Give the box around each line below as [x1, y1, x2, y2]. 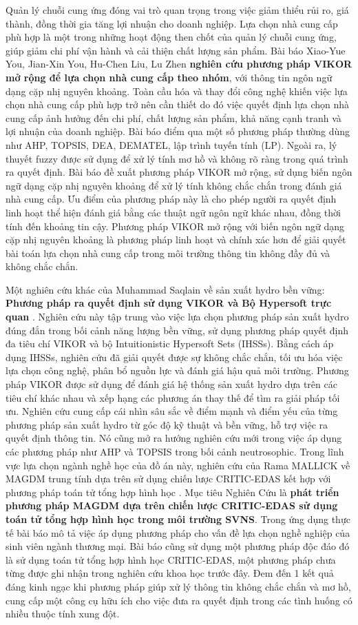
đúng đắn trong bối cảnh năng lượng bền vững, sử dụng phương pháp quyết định [6, 322, 349, 337]
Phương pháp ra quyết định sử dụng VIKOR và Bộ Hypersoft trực [6, 296, 332, 310]
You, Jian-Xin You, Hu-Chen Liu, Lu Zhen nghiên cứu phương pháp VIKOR [6, 57, 352, 71]
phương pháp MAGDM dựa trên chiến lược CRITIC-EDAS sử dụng [6, 498, 338, 513]
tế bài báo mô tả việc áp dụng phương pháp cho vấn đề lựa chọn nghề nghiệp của [6, 525, 350, 540]
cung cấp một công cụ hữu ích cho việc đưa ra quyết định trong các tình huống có [6, 593, 352, 607]
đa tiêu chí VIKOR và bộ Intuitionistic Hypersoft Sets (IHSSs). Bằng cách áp [6, 336, 334, 351]
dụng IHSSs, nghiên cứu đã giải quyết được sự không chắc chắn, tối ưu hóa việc [6, 349, 343, 364]
